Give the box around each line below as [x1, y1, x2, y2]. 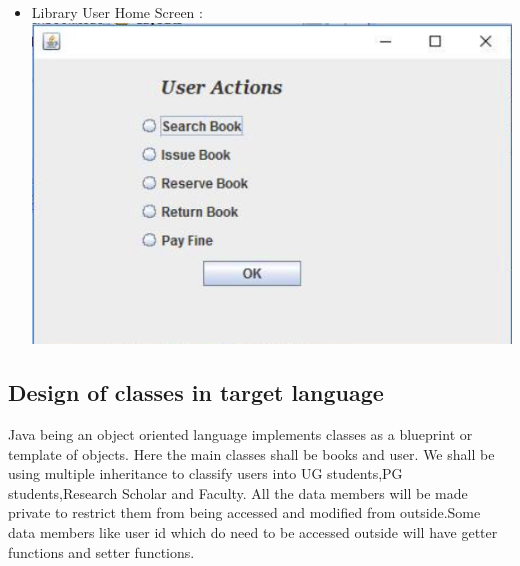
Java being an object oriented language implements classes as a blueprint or [8, 424, 473, 445]
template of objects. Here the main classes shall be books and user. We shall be [8, 443, 495, 464]
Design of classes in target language [8, 377, 384, 408]
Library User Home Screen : [31, 2, 203, 22]
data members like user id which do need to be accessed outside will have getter [8, 521, 498, 542]
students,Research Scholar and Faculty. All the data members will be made [8, 482, 468, 503]
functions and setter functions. [8, 541, 195, 562]
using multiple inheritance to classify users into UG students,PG [8, 463, 403, 484]
